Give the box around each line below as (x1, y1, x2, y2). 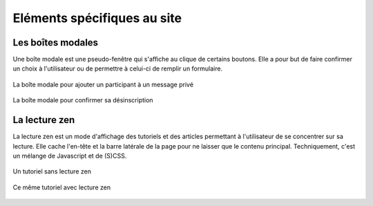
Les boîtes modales (12, 37, 99, 48)
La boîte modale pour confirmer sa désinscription (12, 96, 153, 104)
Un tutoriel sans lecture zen (12, 167, 91, 176)
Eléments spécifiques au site (12, 10, 182, 26)
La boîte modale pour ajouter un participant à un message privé (12, 80, 193, 88)
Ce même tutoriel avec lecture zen (12, 183, 111, 191)
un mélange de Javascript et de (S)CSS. (12, 151, 127, 160)
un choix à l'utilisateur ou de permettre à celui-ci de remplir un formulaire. (12, 64, 223, 73)
